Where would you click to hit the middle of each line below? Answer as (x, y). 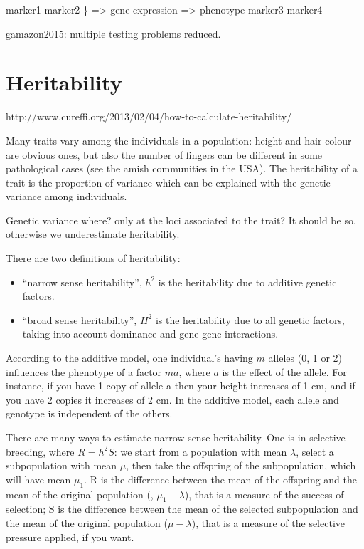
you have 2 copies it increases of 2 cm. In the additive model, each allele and (172, 399)
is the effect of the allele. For (284, 371)
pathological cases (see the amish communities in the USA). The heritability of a (182, 168)
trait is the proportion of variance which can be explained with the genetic (168, 182)
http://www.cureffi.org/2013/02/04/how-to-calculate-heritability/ (149, 116)
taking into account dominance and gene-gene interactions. (150, 334)
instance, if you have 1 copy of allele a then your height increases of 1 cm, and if (181, 386)
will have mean (38, 479)
